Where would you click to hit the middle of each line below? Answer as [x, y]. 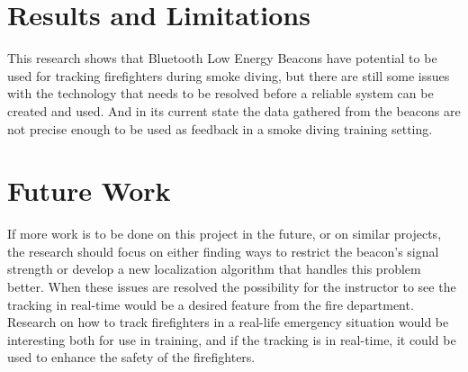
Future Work [89, 191]
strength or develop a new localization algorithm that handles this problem [214, 269]
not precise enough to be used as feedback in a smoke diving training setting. [220, 128]
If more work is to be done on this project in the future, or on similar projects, [225, 234]
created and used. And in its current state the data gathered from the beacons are [234, 110]
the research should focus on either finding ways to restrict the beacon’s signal [223, 251]
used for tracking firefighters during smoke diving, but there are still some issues [229, 75]
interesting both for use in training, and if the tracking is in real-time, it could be [232, 339]
